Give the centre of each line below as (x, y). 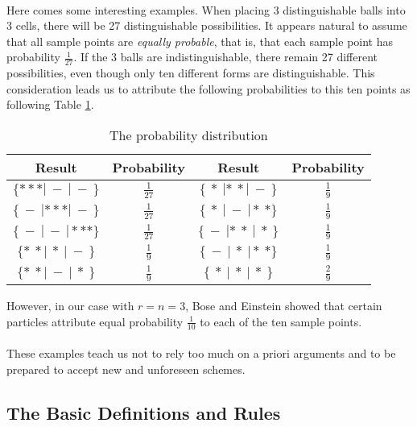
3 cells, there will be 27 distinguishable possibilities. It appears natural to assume (207, 25)
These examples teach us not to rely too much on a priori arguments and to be (201, 353)
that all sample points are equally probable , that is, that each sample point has (200, 41)
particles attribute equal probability (95, 321)
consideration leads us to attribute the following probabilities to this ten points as (208, 88)
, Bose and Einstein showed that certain (284, 306)
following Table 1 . (50, 104)
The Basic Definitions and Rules (144, 412)
